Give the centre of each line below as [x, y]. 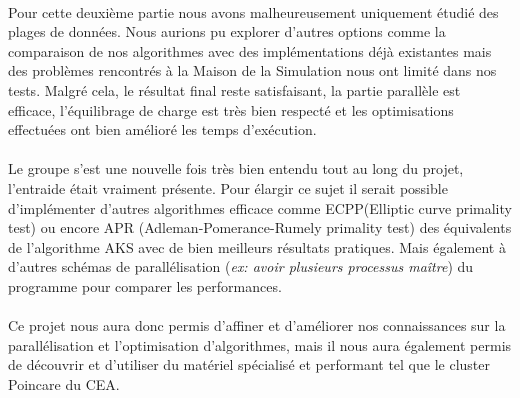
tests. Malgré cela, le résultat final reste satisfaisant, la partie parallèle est [234, 89]
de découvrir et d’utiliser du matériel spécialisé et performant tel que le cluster [249, 364]
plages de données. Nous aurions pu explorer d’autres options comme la [227, 31]
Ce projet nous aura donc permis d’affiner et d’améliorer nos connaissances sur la [257, 325]
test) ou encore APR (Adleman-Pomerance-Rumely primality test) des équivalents [260, 227]
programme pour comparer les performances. [145, 285]
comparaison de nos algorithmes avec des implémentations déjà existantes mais [250, 50]
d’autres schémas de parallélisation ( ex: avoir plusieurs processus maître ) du [241, 266]
